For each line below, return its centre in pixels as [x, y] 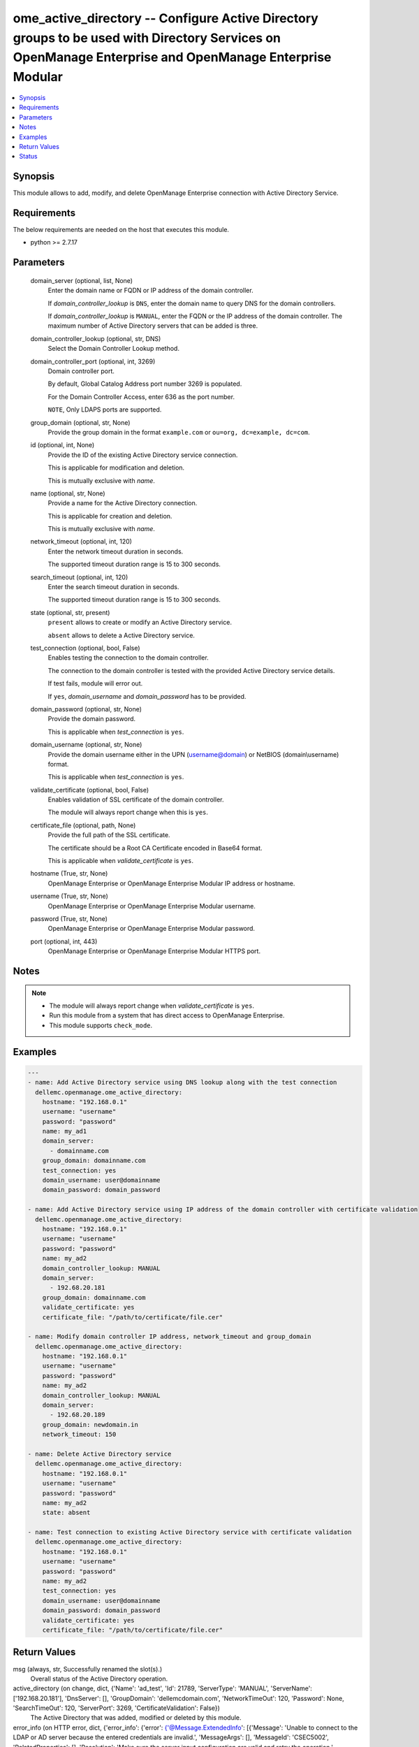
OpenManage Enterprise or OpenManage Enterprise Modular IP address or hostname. [171, 883]
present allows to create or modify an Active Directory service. [140, 623]
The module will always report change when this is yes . [128, 812]
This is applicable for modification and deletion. [116, 467]
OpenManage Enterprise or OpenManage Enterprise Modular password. [151, 929]
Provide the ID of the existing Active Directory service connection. [143, 455]
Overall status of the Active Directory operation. [99, 1679]
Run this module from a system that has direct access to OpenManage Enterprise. [167, 1015]
